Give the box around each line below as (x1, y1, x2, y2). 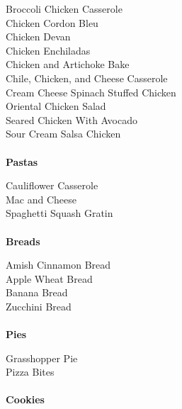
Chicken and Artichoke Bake (6, 57, 130, 72)
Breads (6, 233, 40, 248)
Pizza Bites (6, 364, 55, 379)
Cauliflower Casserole (6, 178, 98, 193)
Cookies (6, 392, 45, 407)
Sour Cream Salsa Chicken (6, 126, 121, 141)
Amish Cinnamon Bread (6, 257, 111, 272)
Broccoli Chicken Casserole (6, 1, 123, 16)
